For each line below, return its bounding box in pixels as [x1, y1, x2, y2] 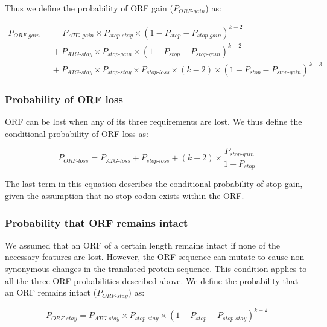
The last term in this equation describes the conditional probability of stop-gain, [5, 177, 303, 190]
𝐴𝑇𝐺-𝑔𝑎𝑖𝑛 [68, 33, 94, 39]
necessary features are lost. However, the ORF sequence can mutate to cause [5, 250, 288, 263]
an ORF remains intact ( [5, 286, 97, 299]
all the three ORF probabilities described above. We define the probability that [5, 274, 299, 287]
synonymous [5, 262, 50, 275]
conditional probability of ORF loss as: [5, 127, 148, 139]
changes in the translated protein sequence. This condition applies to [52, 262, 307, 275]
